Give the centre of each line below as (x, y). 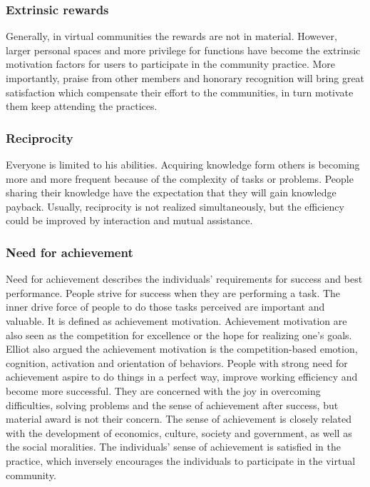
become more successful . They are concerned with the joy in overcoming (163, 390)
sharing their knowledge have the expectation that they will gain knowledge (171, 192)
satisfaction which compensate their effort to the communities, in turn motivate (180, 92)
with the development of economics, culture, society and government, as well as (179, 432)
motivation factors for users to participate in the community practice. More (171, 64)
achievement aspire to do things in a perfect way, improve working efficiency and (182, 377)
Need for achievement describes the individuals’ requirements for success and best (184, 279)
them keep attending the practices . (82, 106)
